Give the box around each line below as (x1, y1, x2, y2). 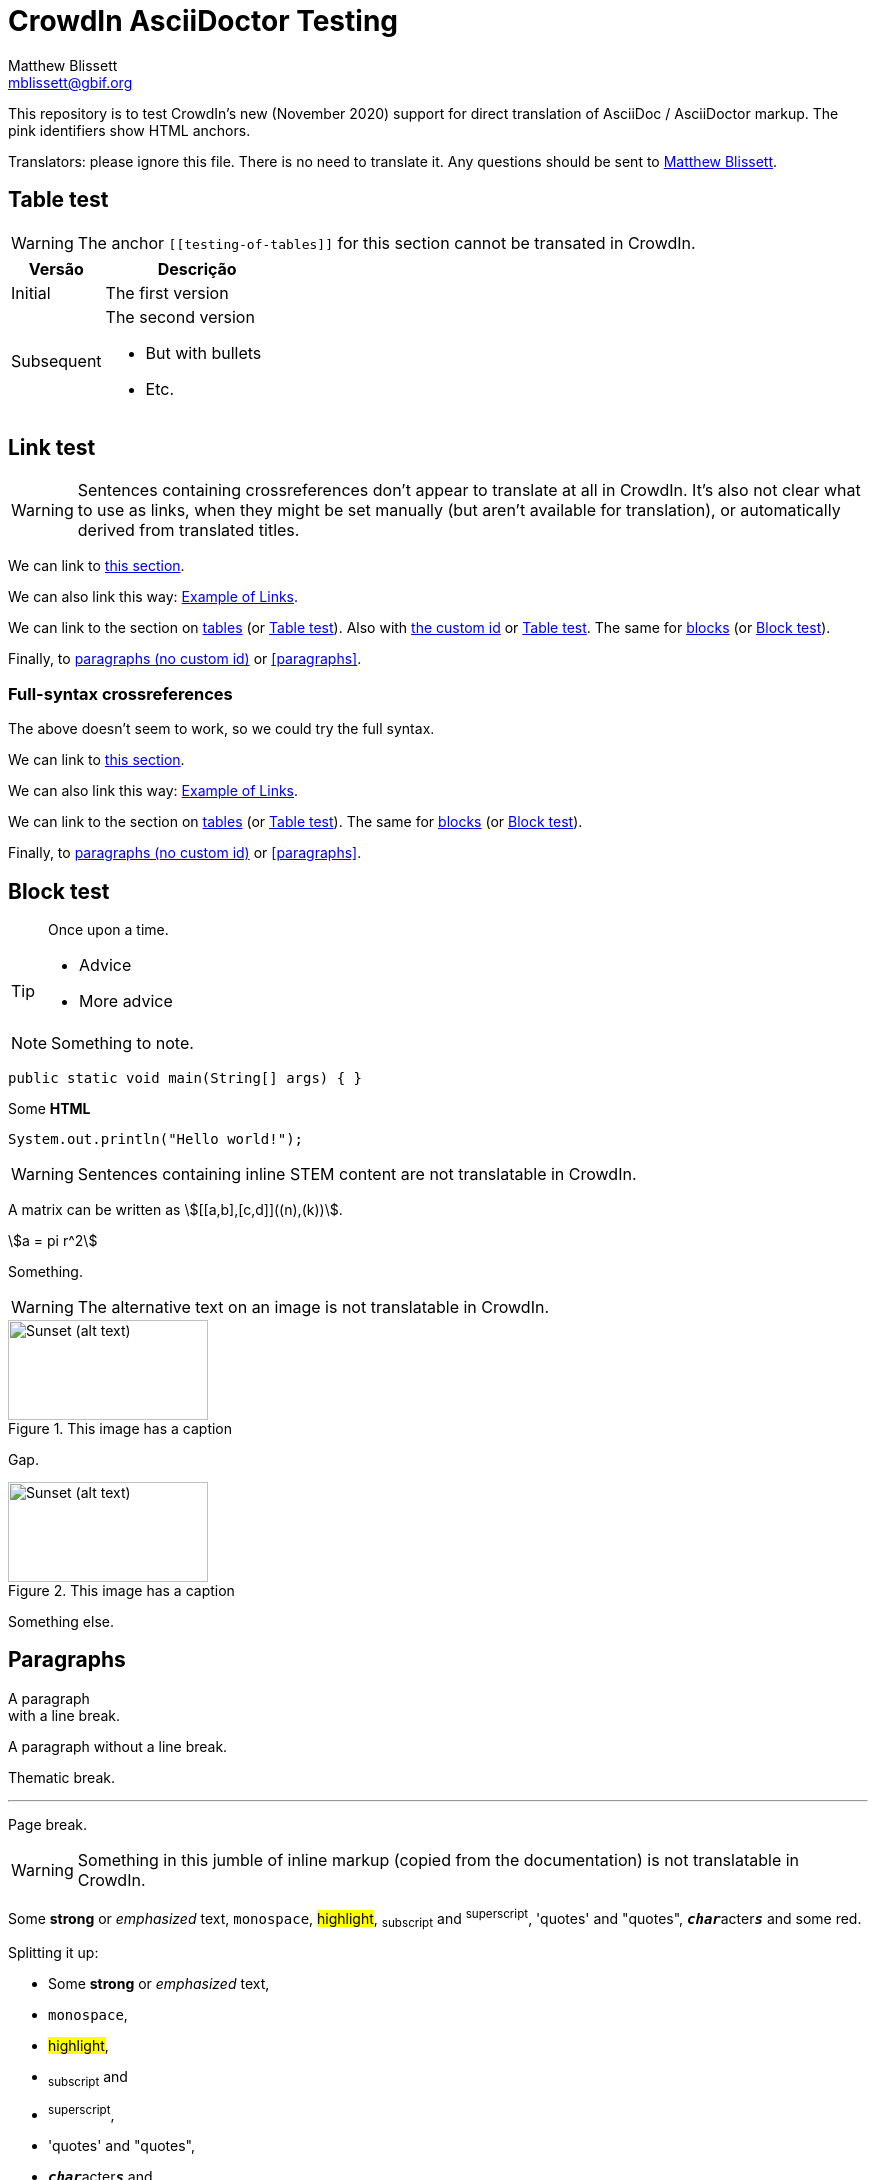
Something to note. (51, 1033, 194, 1054)
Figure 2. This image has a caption (8, 1582, 235, 1600)
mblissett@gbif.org (8, 73, 133, 91)
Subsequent (11, 350, 102, 371)
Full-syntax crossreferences (8, 683, 233, 704)
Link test (8, 435, 96, 461)
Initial (11, 282, 51, 303)
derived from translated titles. (77, 520, 300, 541)
